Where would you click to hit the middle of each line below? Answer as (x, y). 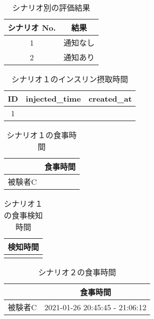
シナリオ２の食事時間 (77, 272)
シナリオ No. (32, 27)
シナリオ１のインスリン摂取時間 (70, 79)
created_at (110, 98)
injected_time (53, 98)
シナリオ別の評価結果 (51, 8)
